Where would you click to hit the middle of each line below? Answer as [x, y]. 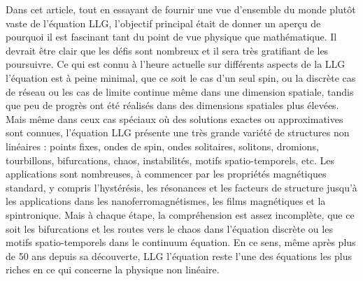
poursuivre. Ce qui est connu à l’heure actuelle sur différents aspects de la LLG [176, 64]
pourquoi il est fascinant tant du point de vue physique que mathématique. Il [171, 37]
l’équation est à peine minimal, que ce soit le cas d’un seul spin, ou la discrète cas [181, 77]
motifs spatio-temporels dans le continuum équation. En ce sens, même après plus [181, 242]
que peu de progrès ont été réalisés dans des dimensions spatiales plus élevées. [172, 105]
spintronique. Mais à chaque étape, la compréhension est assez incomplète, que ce [180, 214]
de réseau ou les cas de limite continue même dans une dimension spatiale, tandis [180, 91]
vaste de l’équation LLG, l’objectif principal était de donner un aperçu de [163, 23]
